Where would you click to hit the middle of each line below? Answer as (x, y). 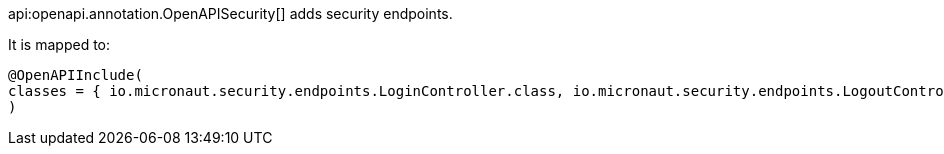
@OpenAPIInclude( (75, 75)
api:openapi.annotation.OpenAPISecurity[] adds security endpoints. (230, 13)
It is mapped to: (59, 44)
